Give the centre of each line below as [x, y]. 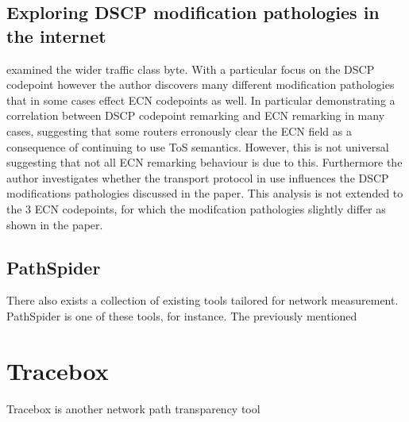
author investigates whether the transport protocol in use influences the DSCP [198, 177]
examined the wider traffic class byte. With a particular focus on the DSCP [191, 69]
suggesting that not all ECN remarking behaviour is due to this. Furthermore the [204, 162]
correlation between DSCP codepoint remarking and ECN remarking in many [196, 115]
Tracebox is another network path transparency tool [133, 408]
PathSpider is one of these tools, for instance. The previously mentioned [182, 315]
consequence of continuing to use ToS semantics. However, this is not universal [198, 146]
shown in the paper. [55, 224]
